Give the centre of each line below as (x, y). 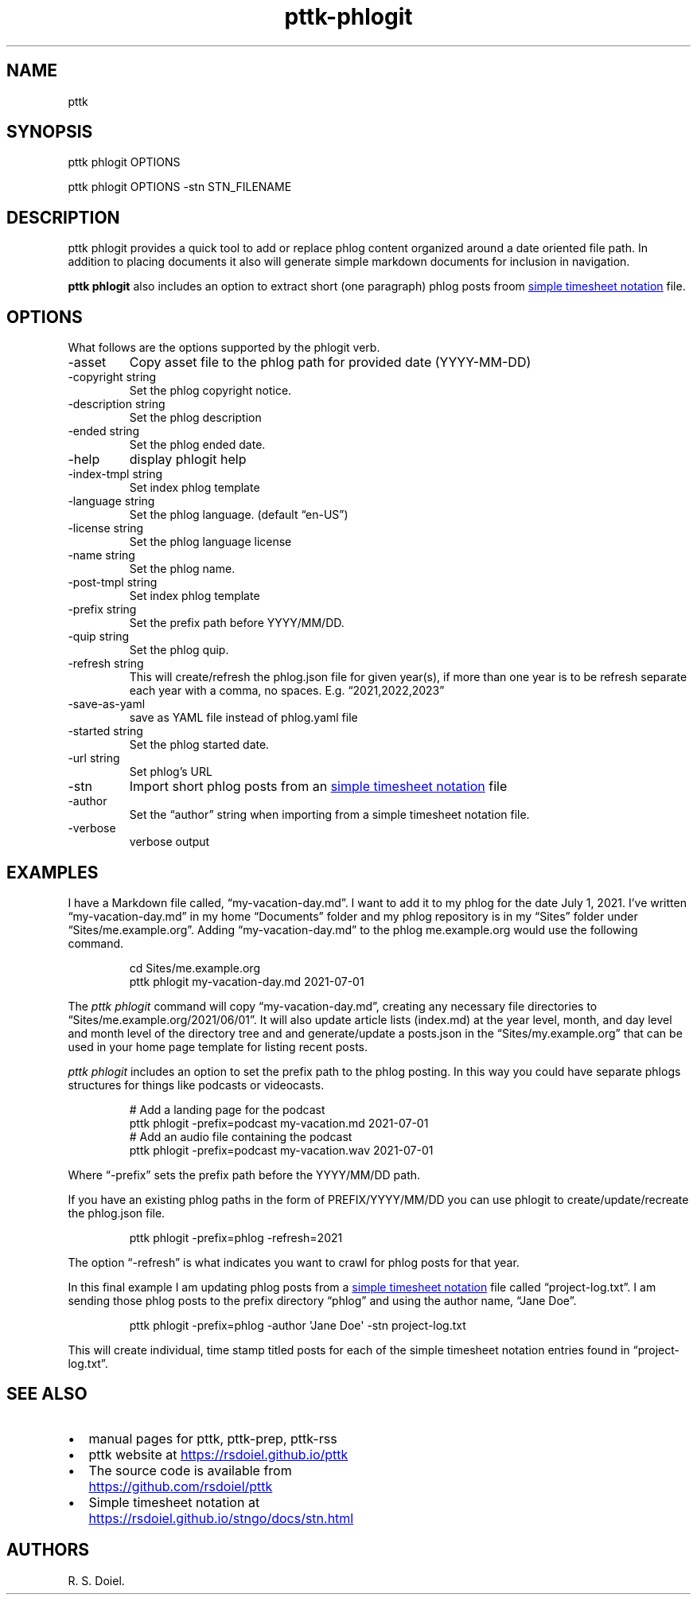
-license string (106, 528)
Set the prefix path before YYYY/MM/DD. (237, 623)
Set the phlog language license (210, 542)
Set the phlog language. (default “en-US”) (239, 515)
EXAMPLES (53, 872)
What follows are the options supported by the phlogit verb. (224, 348)
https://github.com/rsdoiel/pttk (181, 1486)
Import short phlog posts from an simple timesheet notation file (318, 787)
